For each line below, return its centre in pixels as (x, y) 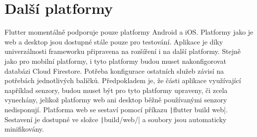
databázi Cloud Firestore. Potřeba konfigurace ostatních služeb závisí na (114, 70)
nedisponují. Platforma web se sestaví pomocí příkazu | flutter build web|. (116, 109)
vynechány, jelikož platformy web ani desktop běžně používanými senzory (116, 100)
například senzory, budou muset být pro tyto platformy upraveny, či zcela (116, 90)
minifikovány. (24, 129)
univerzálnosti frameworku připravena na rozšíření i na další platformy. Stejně (123, 51)
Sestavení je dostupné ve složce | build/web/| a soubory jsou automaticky (116, 119)
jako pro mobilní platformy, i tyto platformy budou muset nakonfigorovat (115, 61)
